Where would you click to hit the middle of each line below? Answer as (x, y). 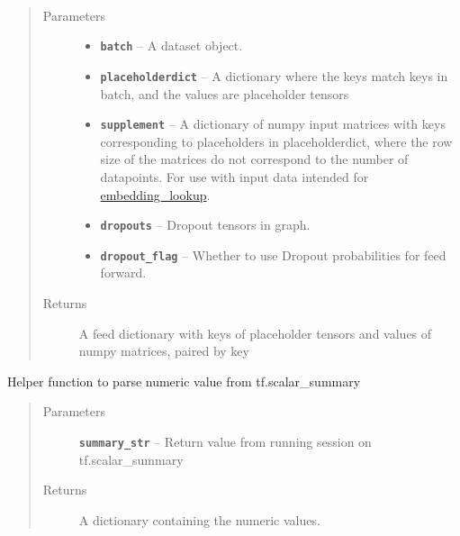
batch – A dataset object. (171, 45)
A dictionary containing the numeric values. (199, 519)
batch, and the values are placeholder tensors (225, 93)
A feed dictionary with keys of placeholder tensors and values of (255, 333)
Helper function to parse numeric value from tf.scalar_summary (184, 381)
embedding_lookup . (155, 194)
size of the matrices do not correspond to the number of (254, 159)
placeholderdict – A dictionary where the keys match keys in (274, 75)
